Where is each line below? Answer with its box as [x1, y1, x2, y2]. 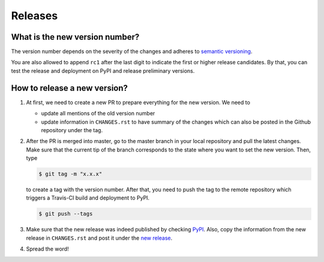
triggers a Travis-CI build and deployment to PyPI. [26, 194, 150, 201]
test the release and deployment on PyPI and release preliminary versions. [11, 67, 195, 75]
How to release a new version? [11, 83, 128, 93]
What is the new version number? [11, 32, 140, 42]
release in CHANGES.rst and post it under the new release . [26, 234, 173, 242]
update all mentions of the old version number [41, 110, 155, 117]
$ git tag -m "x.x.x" [38, 171, 103, 177]
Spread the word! [26, 245, 69, 252]
